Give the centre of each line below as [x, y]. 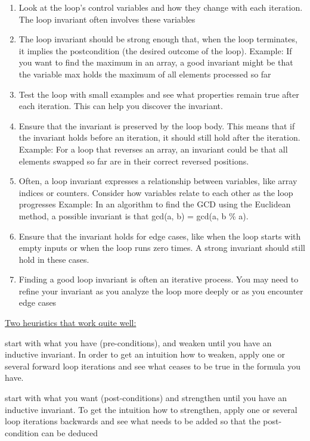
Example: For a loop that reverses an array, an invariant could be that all [153, 149]
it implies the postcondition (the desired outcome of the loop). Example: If [155, 50]
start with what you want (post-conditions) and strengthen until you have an [146, 398]
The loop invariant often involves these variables [107, 19]
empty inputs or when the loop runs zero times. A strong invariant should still [162, 248]
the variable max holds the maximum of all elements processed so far [145, 74]
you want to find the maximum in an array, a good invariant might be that [156, 62]
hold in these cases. [54, 259]
